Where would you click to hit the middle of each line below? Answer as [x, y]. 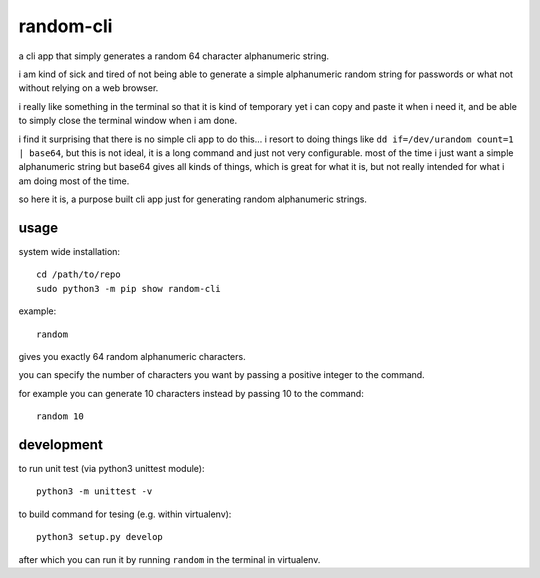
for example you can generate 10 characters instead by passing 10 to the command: [191, 393]
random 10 [60, 416]
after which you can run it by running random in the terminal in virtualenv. [169, 559]
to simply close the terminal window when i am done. [128, 121]
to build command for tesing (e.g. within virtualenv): [125, 514]
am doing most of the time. [74, 181]
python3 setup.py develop [100, 537]
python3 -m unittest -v [94, 491]
